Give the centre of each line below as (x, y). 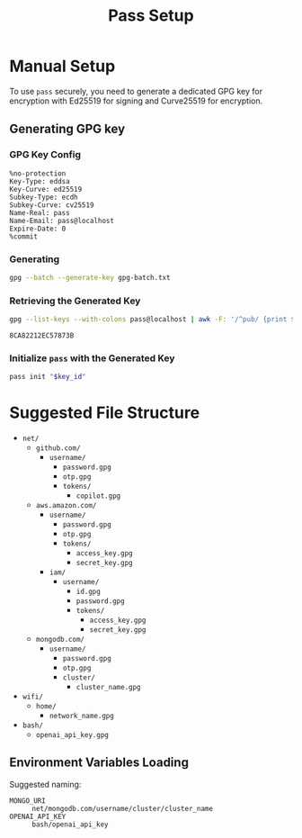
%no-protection (38, 173)
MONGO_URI (28, 801)
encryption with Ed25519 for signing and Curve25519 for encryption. (136, 101)
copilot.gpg (98, 496)
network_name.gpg (81, 716)
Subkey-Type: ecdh (44, 197)
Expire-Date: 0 (38, 229)
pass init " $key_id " (48, 377)
